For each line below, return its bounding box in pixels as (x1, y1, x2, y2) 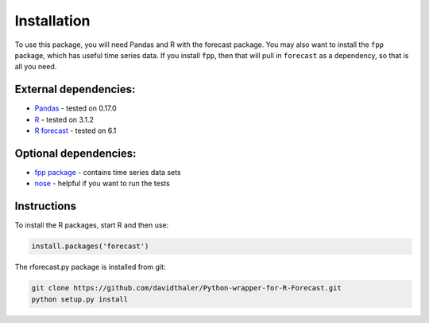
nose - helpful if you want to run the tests (34, 179, 170, 189)
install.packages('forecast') (31, 242, 149, 251)
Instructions (14, 200, 77, 213)
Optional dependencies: (14, 146, 137, 160)
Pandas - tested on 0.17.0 (34, 103, 117, 113)
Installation (14, 12, 91, 29)
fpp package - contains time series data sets (34, 167, 182, 177)
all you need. (14, 62, 57, 72)
